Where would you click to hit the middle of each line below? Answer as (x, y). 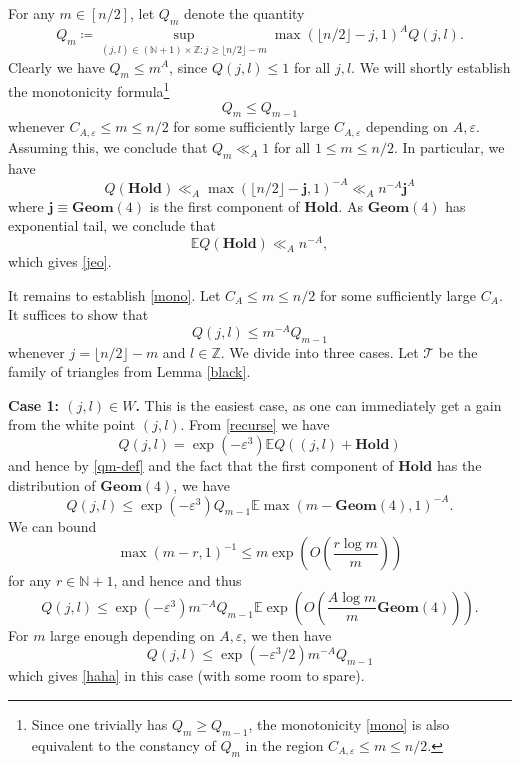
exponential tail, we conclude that (112, 225)
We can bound (52, 525)
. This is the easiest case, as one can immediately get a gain (318, 404)
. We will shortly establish (431, 66)
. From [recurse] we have (255, 424)
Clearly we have (56, 66)
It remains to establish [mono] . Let (114, 294)
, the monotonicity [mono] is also (349, 724)
